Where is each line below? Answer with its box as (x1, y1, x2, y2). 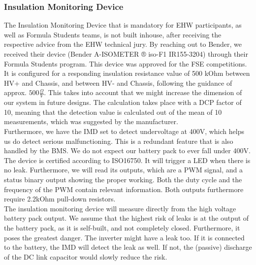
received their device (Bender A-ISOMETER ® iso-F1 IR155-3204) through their (4, 49, 248, 59)
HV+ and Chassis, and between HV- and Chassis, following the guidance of (4, 77, 232, 88)
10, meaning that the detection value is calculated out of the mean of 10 (4, 106, 222, 117)
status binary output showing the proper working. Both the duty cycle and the (4, 174, 242, 184)
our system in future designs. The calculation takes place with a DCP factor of (4, 97, 242, 107)
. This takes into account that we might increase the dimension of (44, 87, 242, 98)
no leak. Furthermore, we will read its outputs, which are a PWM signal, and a (4, 165, 243, 175)
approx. (4, 87, 27, 98)
